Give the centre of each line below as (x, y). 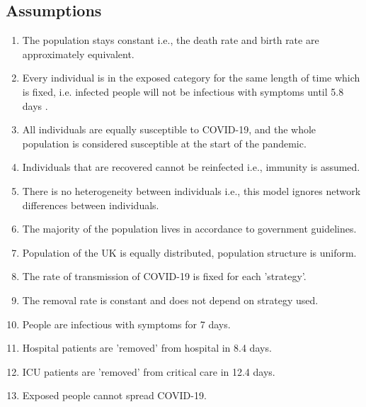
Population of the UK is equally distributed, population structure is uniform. (189, 252)
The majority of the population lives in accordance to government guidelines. (189, 229)
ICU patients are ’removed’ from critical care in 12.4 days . (149, 371)
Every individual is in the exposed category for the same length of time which (191, 78)
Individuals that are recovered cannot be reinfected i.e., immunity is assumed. (191, 167)
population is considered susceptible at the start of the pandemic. (164, 143)
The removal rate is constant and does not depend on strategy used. (170, 300)
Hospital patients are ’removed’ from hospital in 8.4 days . (147, 348)
